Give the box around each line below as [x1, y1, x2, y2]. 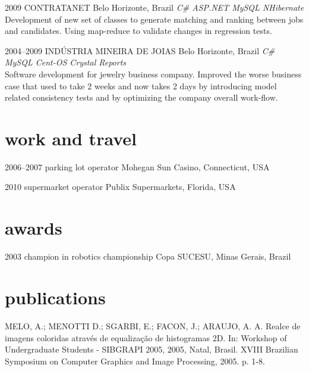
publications [5, 285, 106, 309]
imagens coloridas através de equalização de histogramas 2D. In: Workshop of [5, 331, 287, 344]
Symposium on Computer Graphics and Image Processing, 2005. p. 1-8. [5, 354, 265, 367]
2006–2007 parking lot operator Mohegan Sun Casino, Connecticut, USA [5, 160, 270, 173]
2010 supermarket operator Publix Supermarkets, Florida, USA [5, 180, 236, 193]
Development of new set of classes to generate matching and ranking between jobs [5, 13, 304, 25]
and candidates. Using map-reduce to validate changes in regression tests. [5, 24, 272, 37]
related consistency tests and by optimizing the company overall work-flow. [5, 91, 278, 104]
